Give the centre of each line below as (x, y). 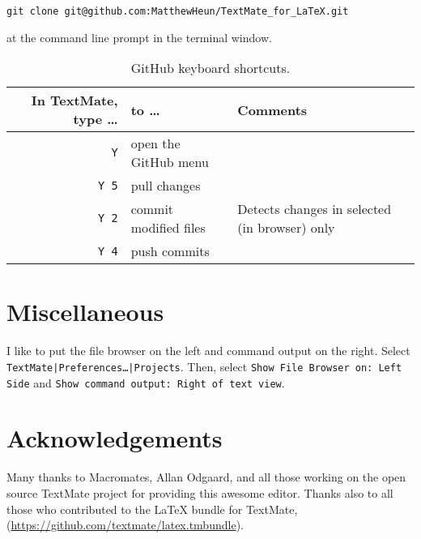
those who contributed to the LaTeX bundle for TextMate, (152, 509)
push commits (170, 251)
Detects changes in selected (315, 209)
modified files (168, 228)
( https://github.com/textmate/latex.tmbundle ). (125, 525)
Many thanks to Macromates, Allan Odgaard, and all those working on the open (206, 477)
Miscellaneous (85, 312)
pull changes (166, 186)
